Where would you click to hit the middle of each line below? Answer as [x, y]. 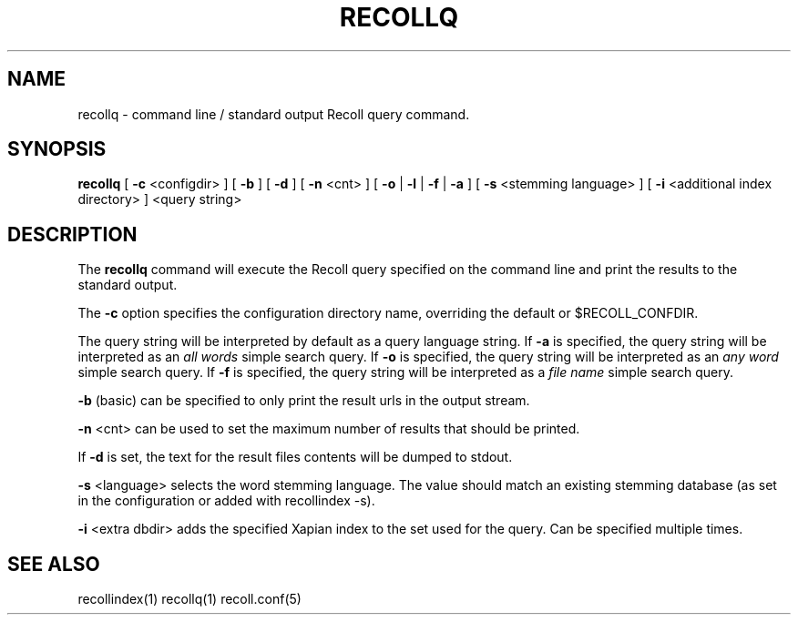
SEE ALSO [54, 564]
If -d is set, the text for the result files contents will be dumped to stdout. [295, 457]
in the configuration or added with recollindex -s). [226, 501]
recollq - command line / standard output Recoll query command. [274, 114]
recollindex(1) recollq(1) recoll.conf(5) [189, 599]
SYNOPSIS [57, 149]
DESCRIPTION [72, 234]
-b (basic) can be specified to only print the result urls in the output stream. [304, 401]
